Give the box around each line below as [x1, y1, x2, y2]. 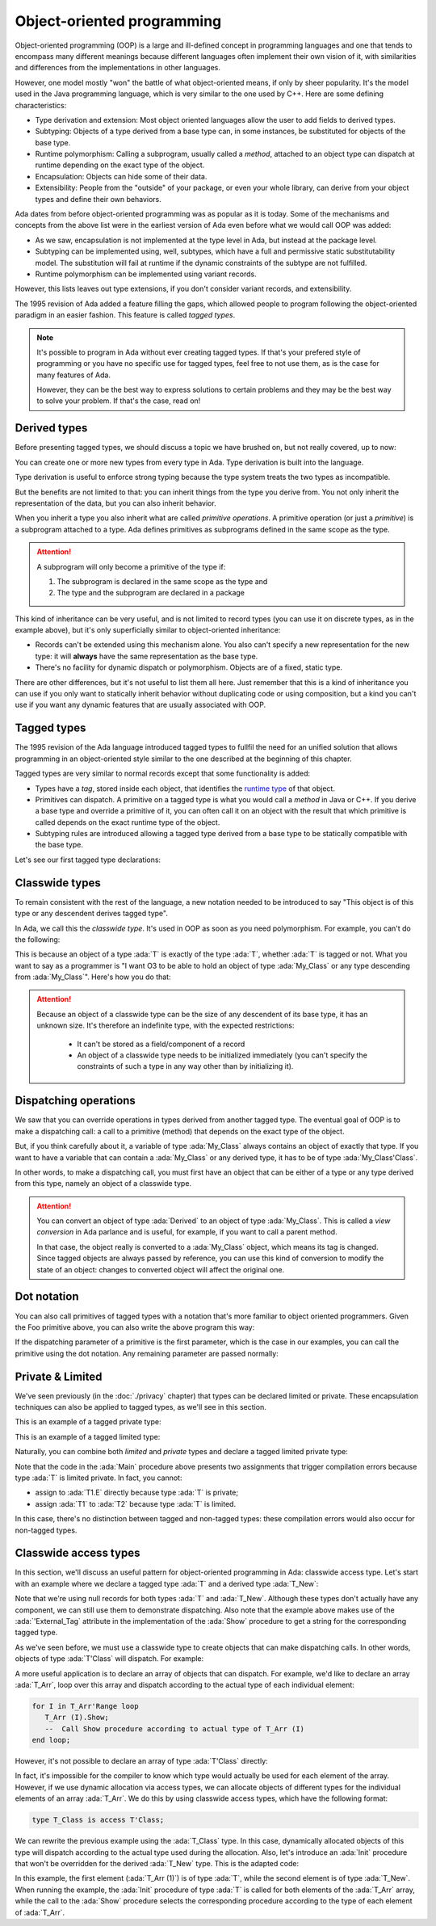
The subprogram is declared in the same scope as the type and [57, 576, 268, 586]
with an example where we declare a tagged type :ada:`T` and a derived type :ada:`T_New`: [15, 1579, 319, 1588]
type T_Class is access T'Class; [31, 1815, 165, 1825]
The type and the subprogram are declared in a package [57, 588, 245, 598]
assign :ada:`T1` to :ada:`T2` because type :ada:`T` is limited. [35, 1499, 237, 1508]
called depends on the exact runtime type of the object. [35, 817, 220, 827]
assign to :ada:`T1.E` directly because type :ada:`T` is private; [35, 1487, 238, 1498]
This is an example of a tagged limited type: [15, 1432, 161, 1441]
